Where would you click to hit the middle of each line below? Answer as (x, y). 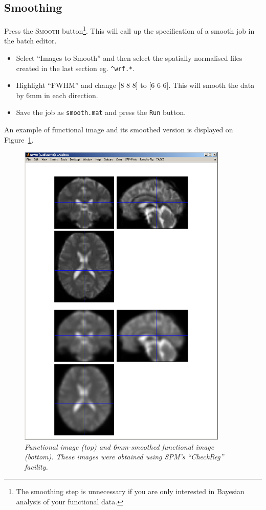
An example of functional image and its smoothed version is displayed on (119, 130)
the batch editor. (30, 41)
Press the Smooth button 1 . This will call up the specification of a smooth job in (129, 30)
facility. (36, 466)
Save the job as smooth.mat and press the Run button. (101, 112)
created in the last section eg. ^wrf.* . (75, 68)
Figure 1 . (19, 139)
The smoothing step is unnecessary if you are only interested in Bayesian (130, 491)
